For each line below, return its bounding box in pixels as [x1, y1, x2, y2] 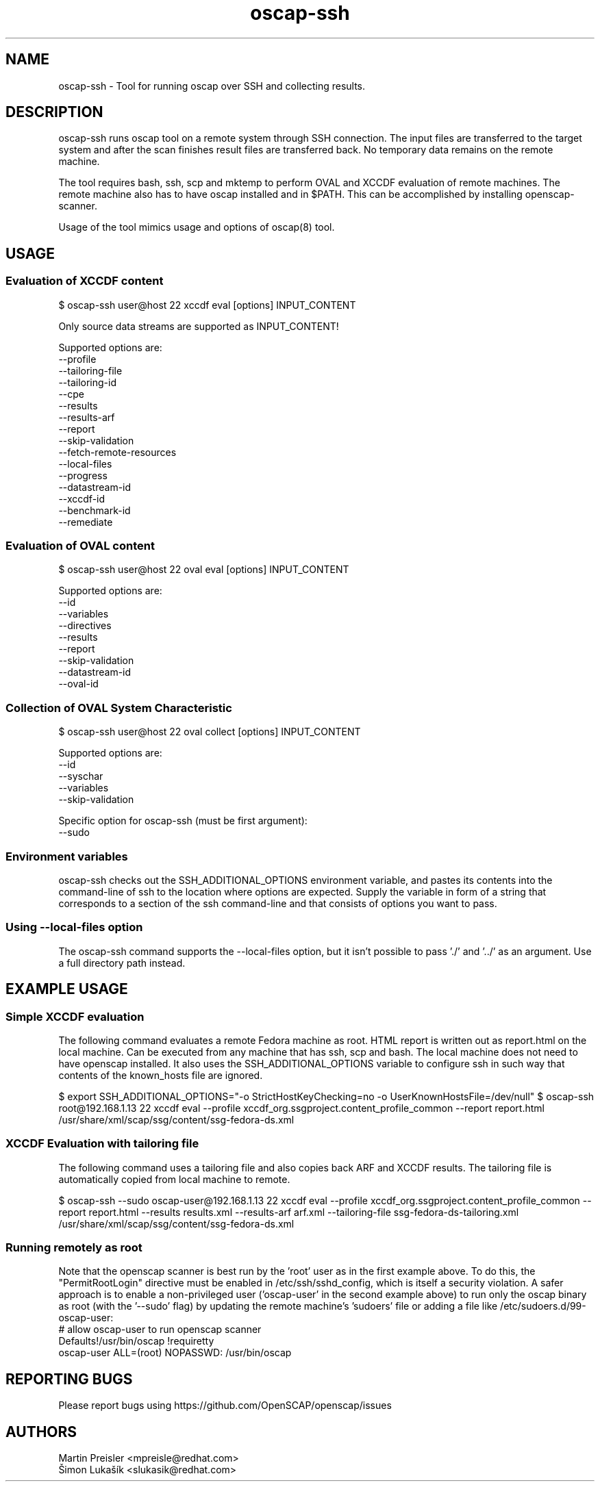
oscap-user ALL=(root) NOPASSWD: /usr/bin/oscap [58, 1347, 292, 1359]
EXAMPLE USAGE [5, 980, 128, 998]
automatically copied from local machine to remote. [58, 1173, 290, 1185]
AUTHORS [5, 1423, 77, 1440]
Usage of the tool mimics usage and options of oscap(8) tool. [58, 221, 335, 233]
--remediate [58, 516, 113, 528]
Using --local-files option [5, 920, 143, 935]
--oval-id [58, 678, 99, 690]
